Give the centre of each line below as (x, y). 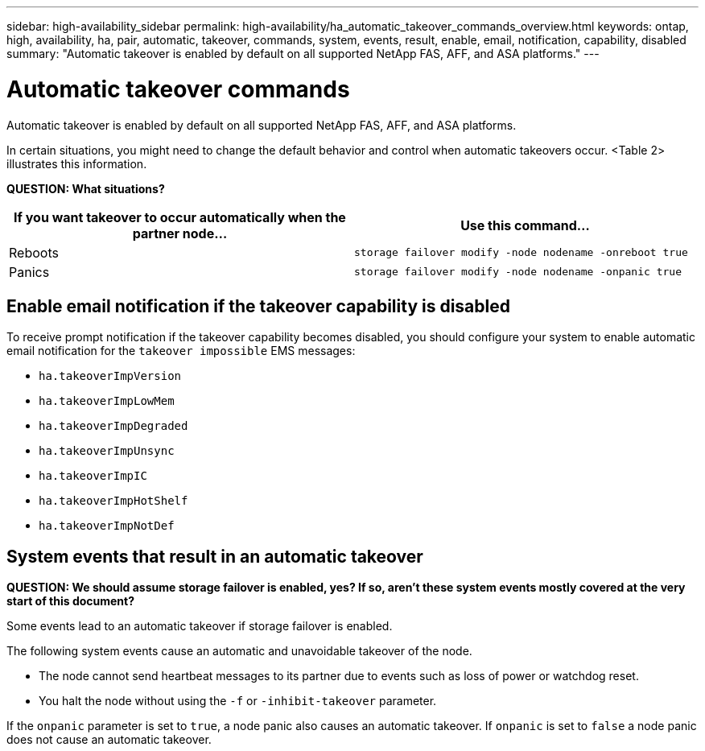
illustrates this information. (77, 163)
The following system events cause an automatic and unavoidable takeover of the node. (239, 651)
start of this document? (71, 601)
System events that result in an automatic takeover (215, 556)
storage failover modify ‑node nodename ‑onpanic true (518, 272)
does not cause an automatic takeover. (109, 740)
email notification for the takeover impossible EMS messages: (181, 351)
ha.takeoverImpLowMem (107, 401)
